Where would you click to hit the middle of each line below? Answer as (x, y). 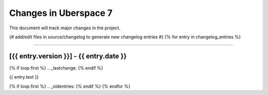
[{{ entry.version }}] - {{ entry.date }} (68, 56)
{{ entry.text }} (24, 77)
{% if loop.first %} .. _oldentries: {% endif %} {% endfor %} (70, 86)
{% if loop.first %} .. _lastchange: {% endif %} (56, 68)
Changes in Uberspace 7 (61, 13)
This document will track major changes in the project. (65, 28)
